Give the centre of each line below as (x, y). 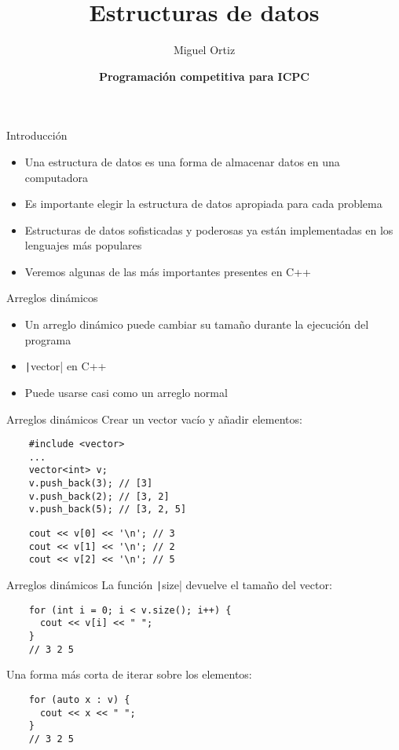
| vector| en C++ (66, 366)
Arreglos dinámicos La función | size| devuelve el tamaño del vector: (169, 584)
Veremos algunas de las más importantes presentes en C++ (168, 271)
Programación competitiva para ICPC (204, 76)
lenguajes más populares (83, 245)
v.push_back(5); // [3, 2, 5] (108, 510)
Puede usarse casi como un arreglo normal (126, 392)
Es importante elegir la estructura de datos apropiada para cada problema (203, 204)
